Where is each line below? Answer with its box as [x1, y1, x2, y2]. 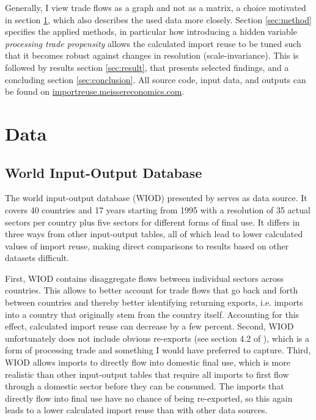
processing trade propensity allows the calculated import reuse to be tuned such [5, 37, 301, 50]
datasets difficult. [5, 251, 70, 264]
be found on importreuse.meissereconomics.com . [5, 85, 185, 98]
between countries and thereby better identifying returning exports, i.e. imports [5, 296, 303, 309]
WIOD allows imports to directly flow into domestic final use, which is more [5, 356, 290, 369]
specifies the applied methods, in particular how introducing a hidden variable [5, 25, 298, 38]
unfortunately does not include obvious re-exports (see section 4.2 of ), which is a [5, 331, 309, 344]
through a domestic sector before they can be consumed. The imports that [5, 380, 284, 392]
